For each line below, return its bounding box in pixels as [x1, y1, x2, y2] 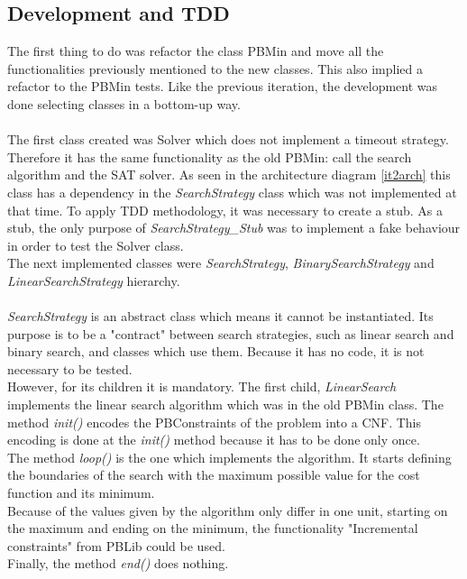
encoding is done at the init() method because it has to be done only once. [7, 430, 420, 449]
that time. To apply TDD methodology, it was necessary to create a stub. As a [7, 200, 444, 219]
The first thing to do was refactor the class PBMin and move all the [7, 41, 384, 60]
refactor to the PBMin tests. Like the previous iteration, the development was [7, 77, 438, 96]
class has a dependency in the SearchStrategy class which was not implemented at [7, 182, 457, 201]
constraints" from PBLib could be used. [7, 536, 225, 555]
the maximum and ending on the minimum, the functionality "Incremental [7, 519, 418, 538]
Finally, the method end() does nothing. [7, 554, 229, 573]
